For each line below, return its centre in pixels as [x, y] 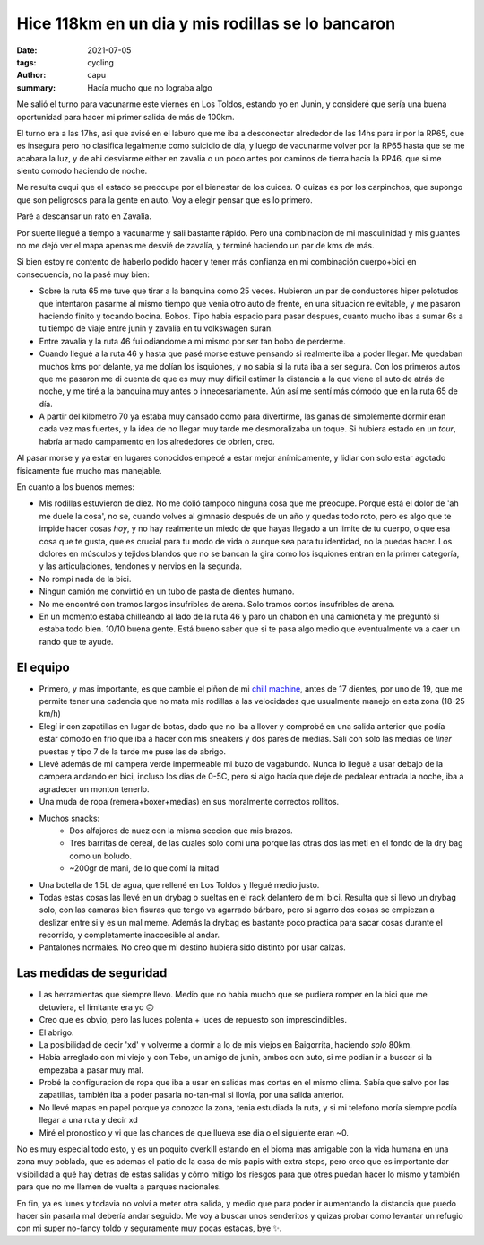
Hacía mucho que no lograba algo [150, 87]
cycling [100, 62]
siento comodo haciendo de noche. [82, 171]
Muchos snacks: [69, 818]
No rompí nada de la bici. [85, 579]
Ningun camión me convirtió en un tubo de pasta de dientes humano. [167, 591]
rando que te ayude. [76, 641]
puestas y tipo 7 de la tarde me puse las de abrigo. [133, 751]
